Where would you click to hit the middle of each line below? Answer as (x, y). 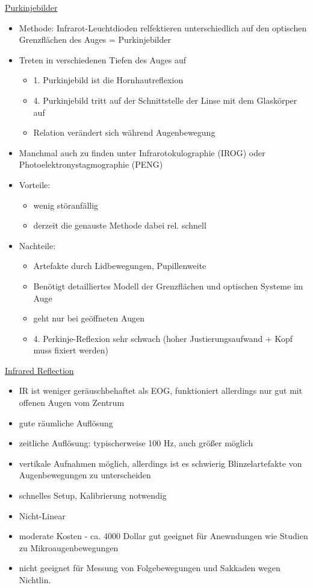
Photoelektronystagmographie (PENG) (91, 164)
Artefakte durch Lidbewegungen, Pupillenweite (120, 266)
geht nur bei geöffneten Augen (89, 318)
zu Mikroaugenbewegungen (69, 547)
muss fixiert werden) (71, 350)
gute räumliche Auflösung (66, 422)
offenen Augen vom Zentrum (72, 403)
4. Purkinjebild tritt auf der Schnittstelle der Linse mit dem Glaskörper (165, 100)
